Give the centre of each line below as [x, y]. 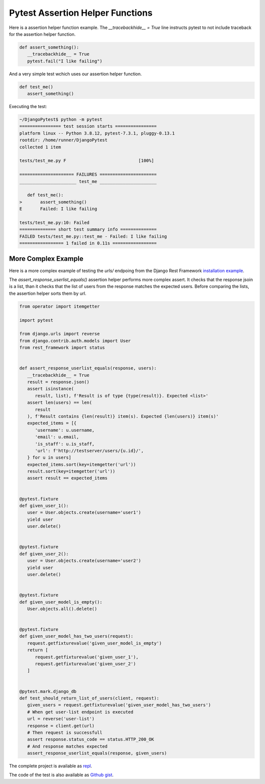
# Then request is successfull [65, 732]
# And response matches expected [67, 746]
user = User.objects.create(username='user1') [84, 513]
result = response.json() [58, 382]
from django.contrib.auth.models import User [75, 341]
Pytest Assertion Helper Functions [81, 13]
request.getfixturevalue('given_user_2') [85, 664]
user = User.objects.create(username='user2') [84, 561]
